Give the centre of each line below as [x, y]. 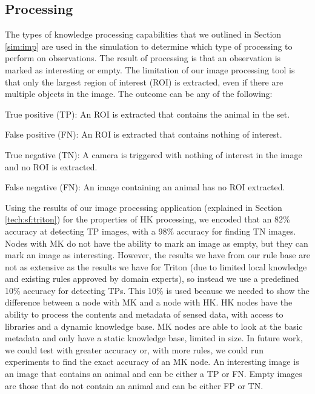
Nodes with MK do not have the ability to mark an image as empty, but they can [157, 243]
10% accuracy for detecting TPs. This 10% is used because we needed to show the [157, 290]
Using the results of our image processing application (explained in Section [144, 207]
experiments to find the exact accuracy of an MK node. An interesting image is [152, 362]
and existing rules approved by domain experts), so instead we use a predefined [152, 279]
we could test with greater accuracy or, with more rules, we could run [134, 349]
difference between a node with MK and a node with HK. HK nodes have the [149, 302]
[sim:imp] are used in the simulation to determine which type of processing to [149, 46]
